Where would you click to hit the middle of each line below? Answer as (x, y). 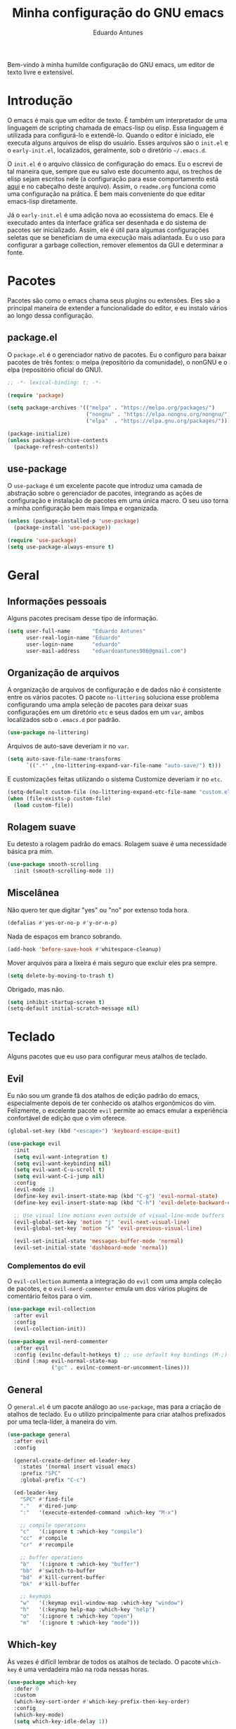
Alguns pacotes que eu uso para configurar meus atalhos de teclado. (107, 1056)
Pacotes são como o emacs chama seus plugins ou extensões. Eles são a (114, 300)
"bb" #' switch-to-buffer (58, 1570)
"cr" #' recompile (47, 1545)
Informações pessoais (57, 601)
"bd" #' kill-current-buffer (63, 1577)
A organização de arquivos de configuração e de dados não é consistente (114, 690)
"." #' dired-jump (48, 1506)
